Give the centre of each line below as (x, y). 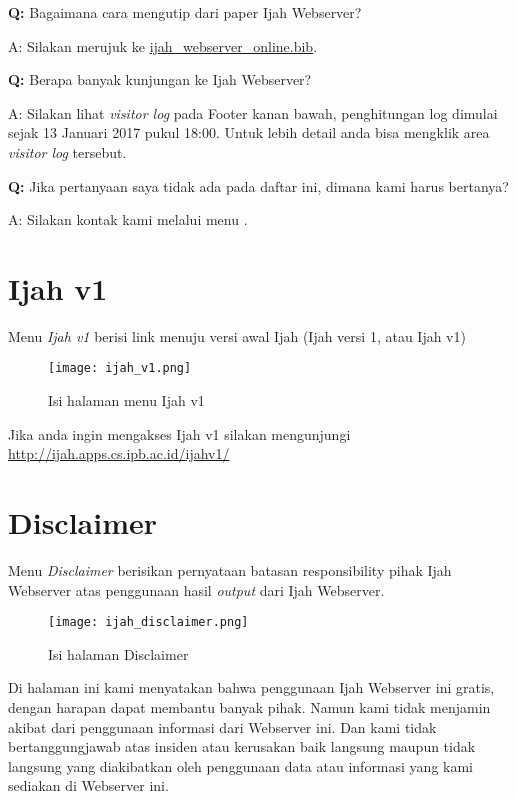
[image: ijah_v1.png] (120, 368)
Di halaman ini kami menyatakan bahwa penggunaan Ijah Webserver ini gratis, (251, 687)
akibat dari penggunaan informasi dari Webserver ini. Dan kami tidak (222, 726)
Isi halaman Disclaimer (118, 653)
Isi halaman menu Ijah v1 (126, 400)
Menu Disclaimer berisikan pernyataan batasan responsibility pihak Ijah (230, 570)
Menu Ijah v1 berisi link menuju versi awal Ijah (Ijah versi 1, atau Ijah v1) (237, 335)
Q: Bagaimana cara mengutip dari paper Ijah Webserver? (185, 12)
